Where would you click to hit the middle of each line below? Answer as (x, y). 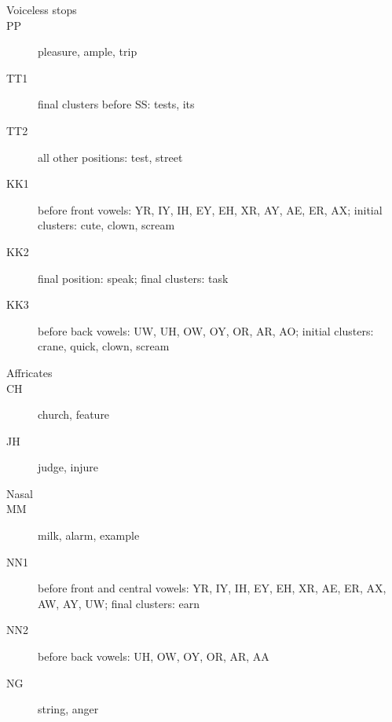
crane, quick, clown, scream (104, 346)
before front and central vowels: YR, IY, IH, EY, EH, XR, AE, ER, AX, (212, 588)
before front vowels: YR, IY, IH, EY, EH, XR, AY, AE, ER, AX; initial (210, 209)
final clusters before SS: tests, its (116, 104)
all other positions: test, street (110, 157)
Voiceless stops (42, 9)
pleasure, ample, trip (88, 51)
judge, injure (68, 467)
